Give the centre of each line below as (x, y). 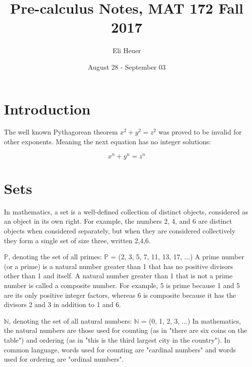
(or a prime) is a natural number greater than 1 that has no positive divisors (119, 266)
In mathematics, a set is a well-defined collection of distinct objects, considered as (126, 211)
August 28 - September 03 (127, 67)
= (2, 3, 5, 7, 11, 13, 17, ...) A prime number (177, 257)
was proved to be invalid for (200, 132)
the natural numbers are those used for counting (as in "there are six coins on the (126, 330)
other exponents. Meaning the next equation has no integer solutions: (107, 142)
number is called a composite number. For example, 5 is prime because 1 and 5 (122, 285)
